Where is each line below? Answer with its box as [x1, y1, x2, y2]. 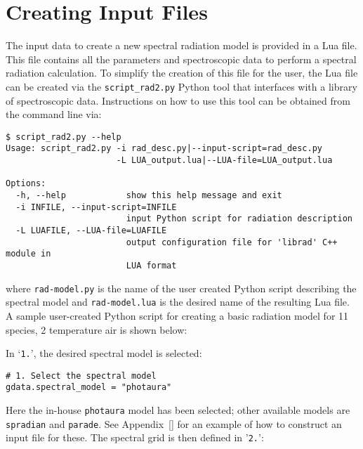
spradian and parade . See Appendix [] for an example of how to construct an [6, 416, 342, 431]
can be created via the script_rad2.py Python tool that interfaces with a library [6, 79, 357, 93]
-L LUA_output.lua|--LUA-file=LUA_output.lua [116, 155, 333, 166]
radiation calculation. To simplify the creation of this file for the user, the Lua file [6, 65, 358, 80]
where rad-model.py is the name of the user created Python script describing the [6, 280, 357, 295]
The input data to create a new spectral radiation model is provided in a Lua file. [6, 38, 357, 53]
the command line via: [6, 107, 102, 122]
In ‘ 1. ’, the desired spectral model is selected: [6, 346, 202, 360]
